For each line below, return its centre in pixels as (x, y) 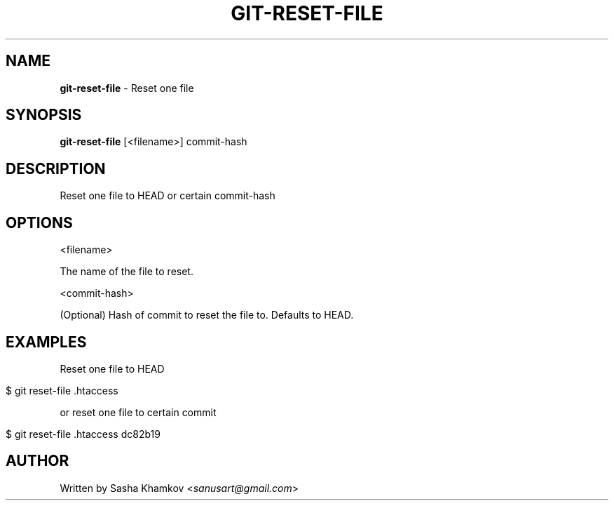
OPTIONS (39, 222)
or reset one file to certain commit (138, 412)
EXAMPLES (46, 342)
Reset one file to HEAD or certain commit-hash (168, 196)
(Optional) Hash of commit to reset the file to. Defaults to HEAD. (207, 315)
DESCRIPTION (56, 168)
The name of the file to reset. (127, 272)
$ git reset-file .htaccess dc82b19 (83, 434)
